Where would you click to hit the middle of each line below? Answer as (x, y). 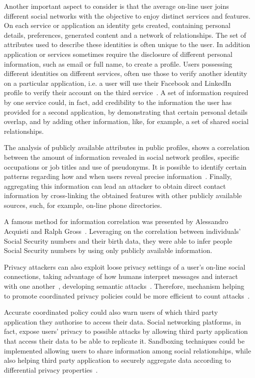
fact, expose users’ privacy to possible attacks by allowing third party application (126, 331)
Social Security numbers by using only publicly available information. (108, 250)
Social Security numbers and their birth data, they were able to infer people (118, 240)
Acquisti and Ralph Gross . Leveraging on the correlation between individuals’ (122, 231)
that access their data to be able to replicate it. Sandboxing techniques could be (124, 341)
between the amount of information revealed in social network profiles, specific (122, 157)
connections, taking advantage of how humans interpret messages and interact (121, 276)
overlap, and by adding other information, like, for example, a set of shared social (127, 121)
